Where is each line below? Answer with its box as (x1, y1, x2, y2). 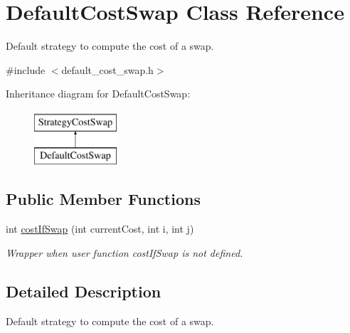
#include (6, 62, 46, 77)
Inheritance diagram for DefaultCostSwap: (6, 86, 191, 101)
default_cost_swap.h (61, 62, 154, 77)
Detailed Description (6, 280, 161, 302)
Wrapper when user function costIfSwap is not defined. (6, 245, 243, 260)
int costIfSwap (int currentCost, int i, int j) (6, 221, 194, 236)
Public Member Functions (6, 188, 201, 210)
